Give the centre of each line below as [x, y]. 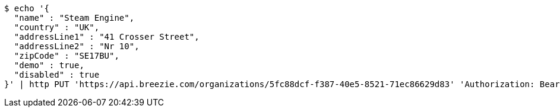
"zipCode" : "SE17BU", [67, 56]
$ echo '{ [27, 8]
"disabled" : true [57, 75]
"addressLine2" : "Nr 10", [77, 46]
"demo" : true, [49, 65]
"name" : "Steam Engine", [74, 18]
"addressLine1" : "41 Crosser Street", [107, 37]
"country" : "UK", [57, 27]
